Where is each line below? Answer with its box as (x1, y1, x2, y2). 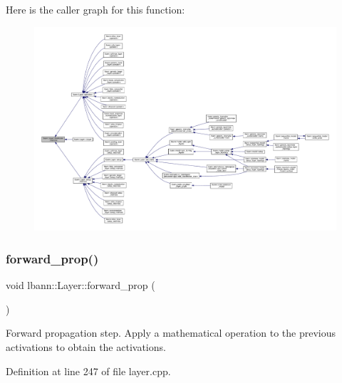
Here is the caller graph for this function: (6, 2, 185, 16)
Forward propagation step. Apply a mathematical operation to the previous (6, 325, 336, 340)
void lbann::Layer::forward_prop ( (6, 278, 155, 293)
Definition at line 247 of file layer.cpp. (6, 363, 171, 378)
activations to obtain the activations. (6, 339, 166, 354)
